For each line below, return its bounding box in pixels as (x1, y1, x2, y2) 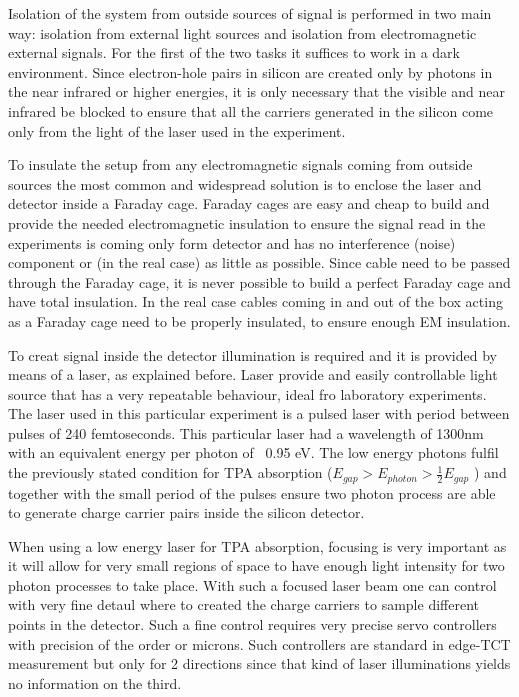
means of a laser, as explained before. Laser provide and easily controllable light (8, 364, 498, 385)
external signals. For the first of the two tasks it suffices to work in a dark (8, 42, 461, 63)
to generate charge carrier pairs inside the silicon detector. (8, 502, 365, 523)
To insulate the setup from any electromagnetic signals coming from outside (8, 154, 473, 175)
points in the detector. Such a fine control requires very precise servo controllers (8, 614, 497, 635)
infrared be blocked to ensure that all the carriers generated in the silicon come (8, 100, 494, 121)
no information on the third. (8, 672, 182, 693)
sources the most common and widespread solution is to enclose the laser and (8, 173, 482, 194)
